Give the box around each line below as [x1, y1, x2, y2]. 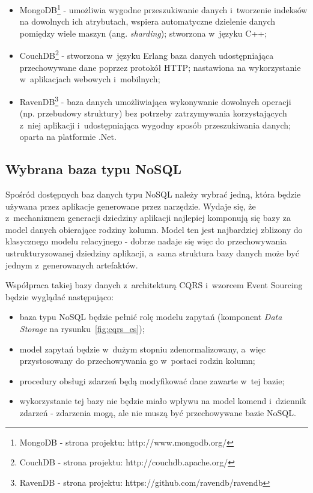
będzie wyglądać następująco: [5, 290, 114, 303]
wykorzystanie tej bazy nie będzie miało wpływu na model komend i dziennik [19, 395, 306, 407]
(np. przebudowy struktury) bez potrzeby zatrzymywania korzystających [19, 107, 287, 119]
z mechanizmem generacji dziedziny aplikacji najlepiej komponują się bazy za [5, 211, 291, 224]
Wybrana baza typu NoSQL [5, 160, 182, 178]
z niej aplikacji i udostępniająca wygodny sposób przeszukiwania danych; [19, 118, 291, 131]
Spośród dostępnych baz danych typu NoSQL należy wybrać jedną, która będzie [5, 188, 301, 201]
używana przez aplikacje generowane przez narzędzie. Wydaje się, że [5, 199, 256, 212]
